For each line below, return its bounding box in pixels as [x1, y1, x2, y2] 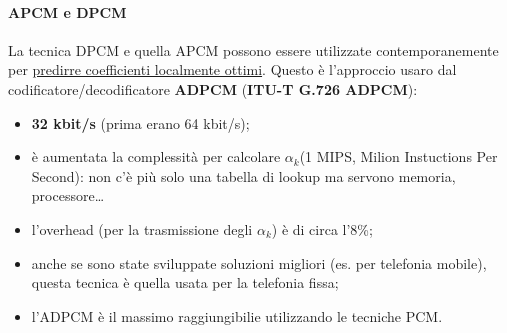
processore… [31, 185, 105, 206]
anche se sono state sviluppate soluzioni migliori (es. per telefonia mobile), [31, 252, 487, 273]
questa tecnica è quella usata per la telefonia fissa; [31, 272, 339, 293]
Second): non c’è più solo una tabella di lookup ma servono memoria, [31, 165, 456, 186]
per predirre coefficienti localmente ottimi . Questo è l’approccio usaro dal [8, 59, 457, 80]
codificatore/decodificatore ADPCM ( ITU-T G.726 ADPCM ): [8, 78, 418, 99]
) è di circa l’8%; [271, 218, 373, 239]
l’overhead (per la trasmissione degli [31, 218, 253, 239]
